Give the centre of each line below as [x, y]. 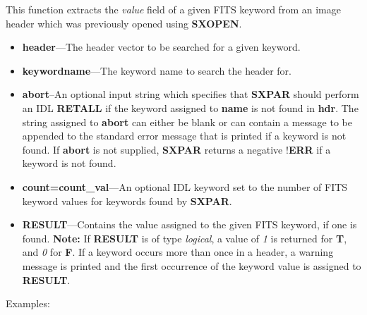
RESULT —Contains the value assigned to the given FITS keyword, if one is [189, 224]
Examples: [28, 303]
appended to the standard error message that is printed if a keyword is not [184, 136]
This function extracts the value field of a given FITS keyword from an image [173, 9]
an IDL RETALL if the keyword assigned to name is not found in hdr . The [190, 107]
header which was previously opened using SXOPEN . [124, 23]
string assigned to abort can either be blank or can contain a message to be [187, 122]
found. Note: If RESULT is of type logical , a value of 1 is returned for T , [185, 238]
